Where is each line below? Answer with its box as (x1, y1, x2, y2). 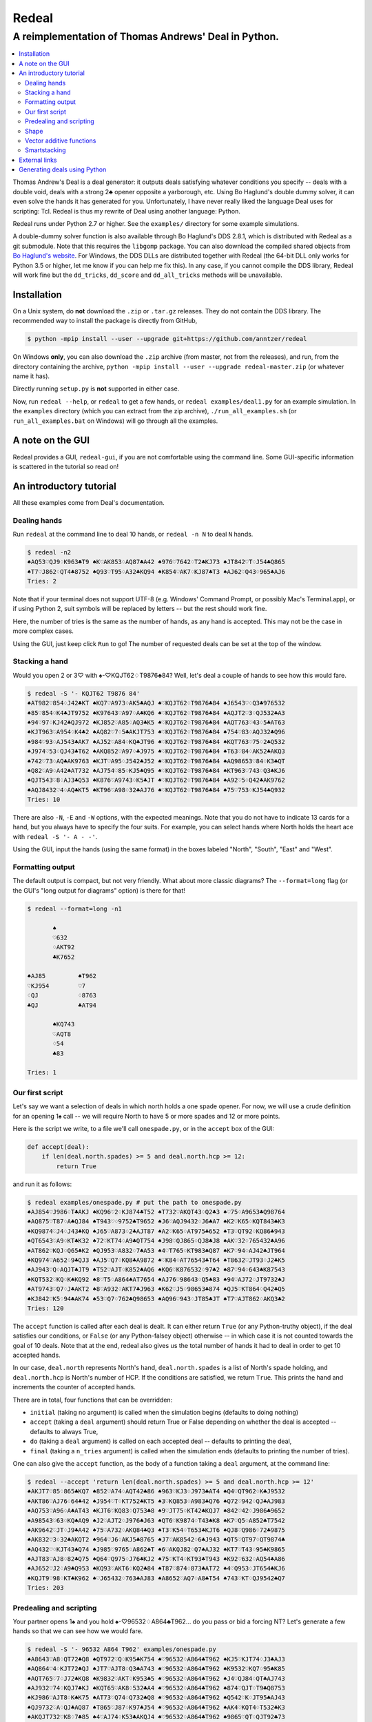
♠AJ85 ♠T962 (27, 972, 96, 980)
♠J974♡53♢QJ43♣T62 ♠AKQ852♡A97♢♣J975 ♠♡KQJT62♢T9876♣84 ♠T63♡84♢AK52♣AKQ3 (27, 747, 286, 756)
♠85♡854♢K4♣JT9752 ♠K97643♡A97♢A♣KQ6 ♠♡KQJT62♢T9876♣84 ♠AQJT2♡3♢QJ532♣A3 (27, 709, 286, 716)
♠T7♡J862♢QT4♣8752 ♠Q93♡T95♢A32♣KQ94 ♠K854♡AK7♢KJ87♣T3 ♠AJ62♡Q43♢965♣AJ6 (27, 568, 286, 575)
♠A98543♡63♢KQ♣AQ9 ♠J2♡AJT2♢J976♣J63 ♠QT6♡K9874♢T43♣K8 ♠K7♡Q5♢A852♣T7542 (27, 1516, 286, 1524)
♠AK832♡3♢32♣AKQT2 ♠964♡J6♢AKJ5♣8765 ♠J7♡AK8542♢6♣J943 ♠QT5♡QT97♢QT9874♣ (27, 1536, 286, 1544)
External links (19, 156, 58, 164)
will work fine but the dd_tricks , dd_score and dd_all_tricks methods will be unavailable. (12, 271, 282, 279)
